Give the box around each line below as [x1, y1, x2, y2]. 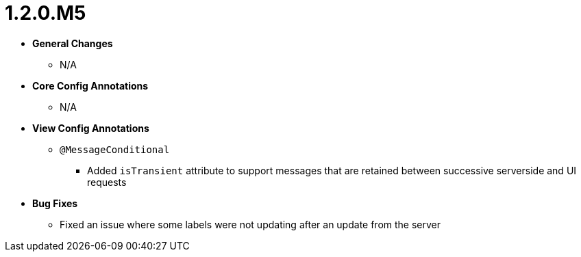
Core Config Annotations [32, 79, 149, 92]
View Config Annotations [32, 122, 149, 134]
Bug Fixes [32, 197, 78, 209]
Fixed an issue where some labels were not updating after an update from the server [60, 218, 441, 230]
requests [87, 176, 127, 188]
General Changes [32, 37, 113, 49]
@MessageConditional [60, 144, 170, 155]
